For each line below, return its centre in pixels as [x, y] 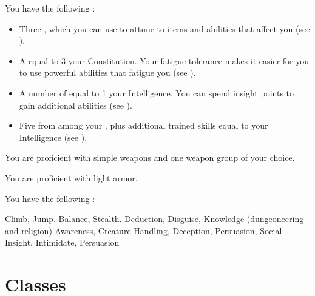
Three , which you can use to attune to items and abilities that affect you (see [164, 28]
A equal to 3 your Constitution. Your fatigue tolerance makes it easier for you [164, 60]
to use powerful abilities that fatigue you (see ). [107, 72]
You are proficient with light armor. [71, 177]
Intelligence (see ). [53, 137]
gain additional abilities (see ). [76, 105]
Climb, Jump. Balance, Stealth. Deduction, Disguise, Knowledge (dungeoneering [154, 219]
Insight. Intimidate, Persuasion [62, 242]
